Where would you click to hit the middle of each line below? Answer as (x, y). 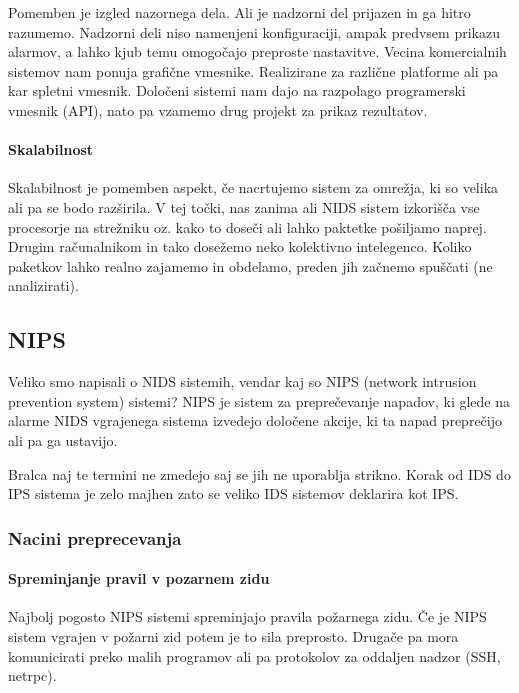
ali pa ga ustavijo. (63, 439)
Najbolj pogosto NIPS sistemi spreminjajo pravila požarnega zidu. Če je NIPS (247, 616)
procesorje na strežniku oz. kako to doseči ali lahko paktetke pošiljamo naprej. (247, 226)
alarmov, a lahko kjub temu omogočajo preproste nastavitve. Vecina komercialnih (257, 51)
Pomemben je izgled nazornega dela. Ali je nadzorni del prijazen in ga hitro (239, 12)
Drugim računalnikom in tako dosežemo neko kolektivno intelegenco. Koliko (240, 246)
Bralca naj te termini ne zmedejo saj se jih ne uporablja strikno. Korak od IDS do (259, 473)
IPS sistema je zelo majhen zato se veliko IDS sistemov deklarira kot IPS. (233, 493)
